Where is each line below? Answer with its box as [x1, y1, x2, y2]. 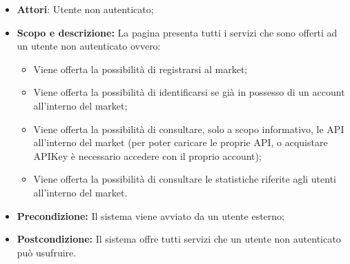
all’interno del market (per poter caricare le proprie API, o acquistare [33, 135, 328, 150]
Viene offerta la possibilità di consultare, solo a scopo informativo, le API [33, 121, 344, 136]
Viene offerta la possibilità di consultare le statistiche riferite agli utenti [33, 172, 337, 186]
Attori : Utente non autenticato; [17, 2, 154, 16]
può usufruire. [17, 245, 77, 259]
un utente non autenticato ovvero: [17, 39, 161, 53]
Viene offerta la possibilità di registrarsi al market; [33, 61, 248, 76]
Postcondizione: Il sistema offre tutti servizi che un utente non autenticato [17, 232, 341, 246]
